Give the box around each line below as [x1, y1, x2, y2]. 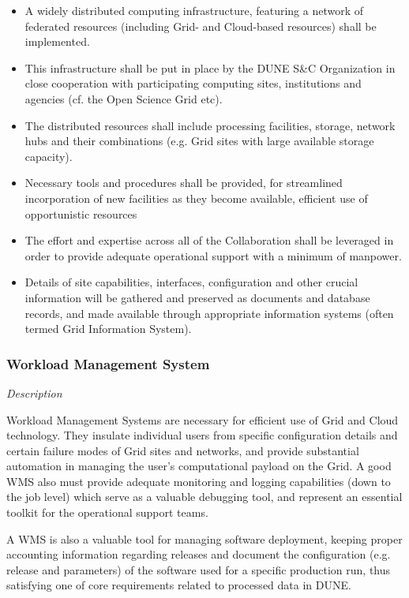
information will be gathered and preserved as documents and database [24, 289, 370, 305]
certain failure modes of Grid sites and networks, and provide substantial [6, 442, 359, 458]
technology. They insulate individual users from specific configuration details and [6, 427, 398, 443]
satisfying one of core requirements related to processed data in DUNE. [6, 577, 351, 593]
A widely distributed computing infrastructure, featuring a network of [24, 2, 364, 18]
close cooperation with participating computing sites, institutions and [24, 75, 362, 92]
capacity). [24, 148, 73, 164]
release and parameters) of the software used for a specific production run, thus [6, 561, 391, 577]
